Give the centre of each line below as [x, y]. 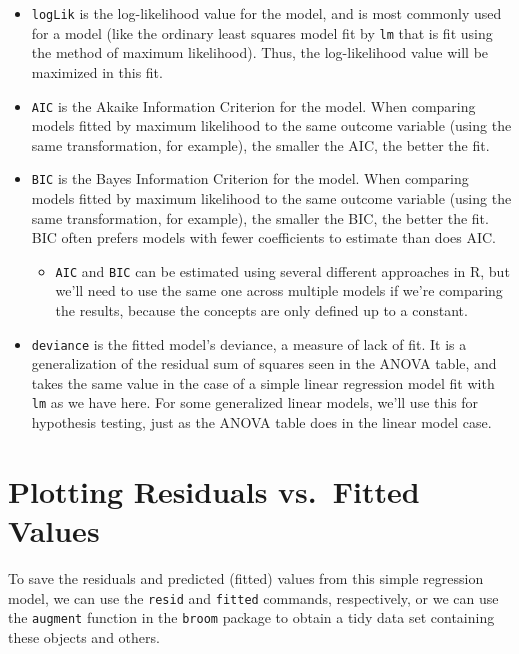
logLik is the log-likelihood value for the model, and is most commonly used [266, 13]
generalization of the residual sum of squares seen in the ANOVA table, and [264, 363]
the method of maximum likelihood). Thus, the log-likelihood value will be [260, 52]
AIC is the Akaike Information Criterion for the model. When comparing [253, 105]
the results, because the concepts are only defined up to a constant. [261, 310]
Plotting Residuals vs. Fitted [214, 490]
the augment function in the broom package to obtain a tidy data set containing [251, 617]
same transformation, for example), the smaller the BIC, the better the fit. [260, 217]
